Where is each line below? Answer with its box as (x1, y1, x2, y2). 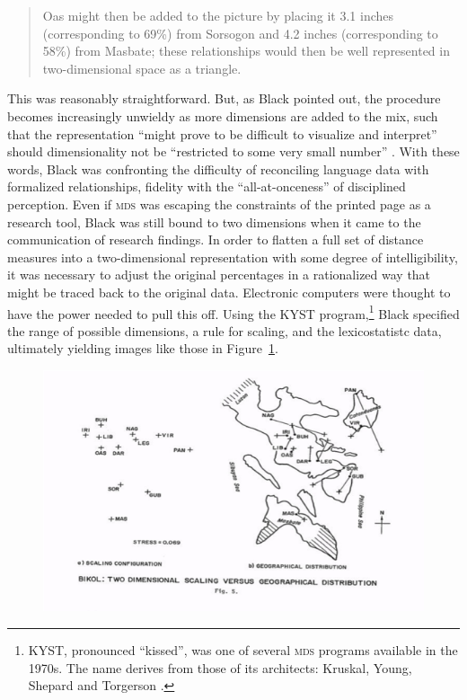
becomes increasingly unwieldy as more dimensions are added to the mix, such (7, 106, 438, 125)
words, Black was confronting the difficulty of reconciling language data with (7, 159, 429, 178)
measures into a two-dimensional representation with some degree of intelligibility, (7, 247, 458, 266)
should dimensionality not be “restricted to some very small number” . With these (7, 142, 460, 161)
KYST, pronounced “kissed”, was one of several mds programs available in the (28, 640, 458, 659)
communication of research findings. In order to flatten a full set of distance (7, 230, 424, 249)
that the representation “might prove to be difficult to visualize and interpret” (7, 124, 437, 143)
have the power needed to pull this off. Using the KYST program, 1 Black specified (7, 301, 460, 323)
